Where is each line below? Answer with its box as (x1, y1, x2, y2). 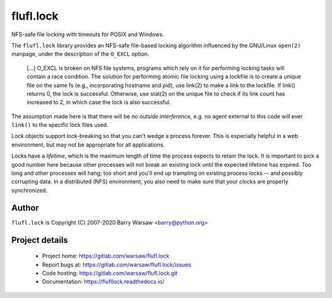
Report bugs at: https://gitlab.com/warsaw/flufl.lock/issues (42, 261, 192, 268)
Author (11, 202, 39, 213)
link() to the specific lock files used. (11, 121, 109, 129)
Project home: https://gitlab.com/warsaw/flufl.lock (42, 252, 170, 260)
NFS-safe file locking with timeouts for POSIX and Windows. (11, 31, 164, 38)
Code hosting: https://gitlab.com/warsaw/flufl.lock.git (42, 269, 178, 277)
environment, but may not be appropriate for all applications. (11, 141, 165, 148)
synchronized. (11, 186, 48, 194)
